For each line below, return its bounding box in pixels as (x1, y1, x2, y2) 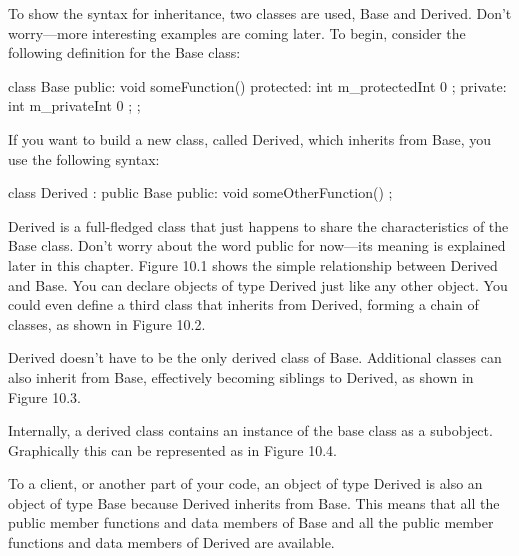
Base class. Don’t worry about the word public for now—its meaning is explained (8, 235, 506, 256)
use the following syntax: (8, 148, 160, 169)
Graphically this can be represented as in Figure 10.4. (8, 439, 337, 460)
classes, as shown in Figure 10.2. (8, 313, 206, 334)
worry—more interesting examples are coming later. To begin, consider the (8, 22, 466, 43)
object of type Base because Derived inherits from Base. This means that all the (8, 492, 500, 513)
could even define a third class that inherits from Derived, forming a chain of (8, 294, 479, 315)
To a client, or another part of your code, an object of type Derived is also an (8, 473, 483, 494)
